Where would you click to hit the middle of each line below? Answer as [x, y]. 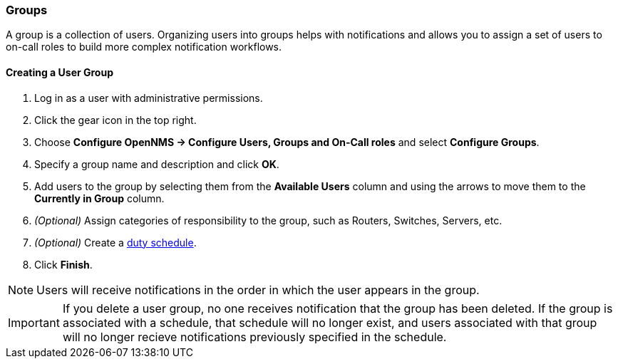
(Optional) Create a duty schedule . [115, 242]
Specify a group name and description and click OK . [157, 164]
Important [34, 322]
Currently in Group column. [99, 198]
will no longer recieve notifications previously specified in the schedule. [254, 337]
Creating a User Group [60, 72]
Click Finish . [63, 264]
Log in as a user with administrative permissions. [149, 98]
